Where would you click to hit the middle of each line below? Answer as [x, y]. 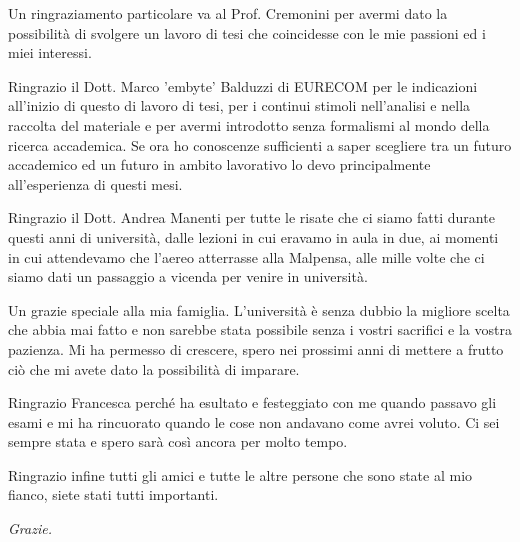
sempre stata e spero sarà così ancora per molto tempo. [178, 441]
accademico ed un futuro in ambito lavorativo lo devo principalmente [219, 164]
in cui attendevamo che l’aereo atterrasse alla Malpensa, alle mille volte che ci [246, 256]
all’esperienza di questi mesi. [95, 183]
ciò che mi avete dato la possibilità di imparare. [154, 368]
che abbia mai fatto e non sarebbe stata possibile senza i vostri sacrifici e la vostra [260, 329]
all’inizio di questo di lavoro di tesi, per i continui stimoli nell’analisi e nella [239, 105]
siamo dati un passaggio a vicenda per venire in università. [188, 276]
